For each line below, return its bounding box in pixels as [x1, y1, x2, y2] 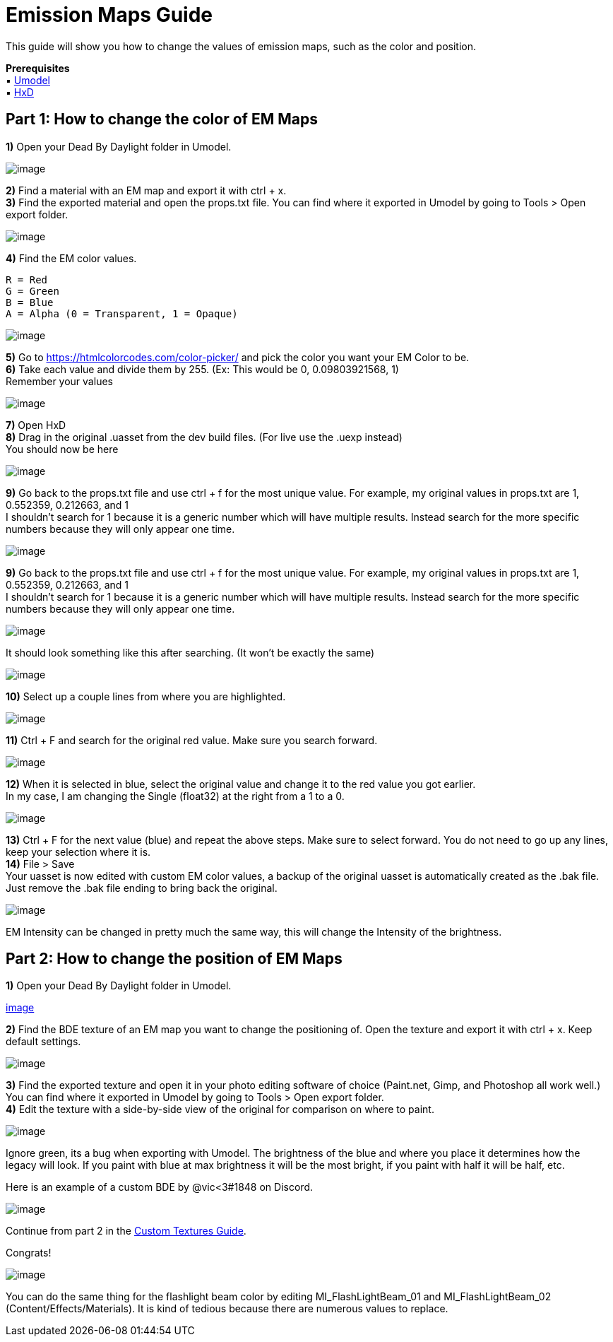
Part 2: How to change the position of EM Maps [6, 950, 343, 968]
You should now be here [6, 442, 119, 455]
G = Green [6, 285, 59, 297]
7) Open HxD [6, 418, 66, 431]
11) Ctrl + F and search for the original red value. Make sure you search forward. [6, 734, 378, 746]
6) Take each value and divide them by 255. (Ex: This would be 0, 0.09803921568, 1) [6, 363, 399, 375]
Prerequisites [6, 61, 70, 74]
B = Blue [6, 296, 54, 308]
